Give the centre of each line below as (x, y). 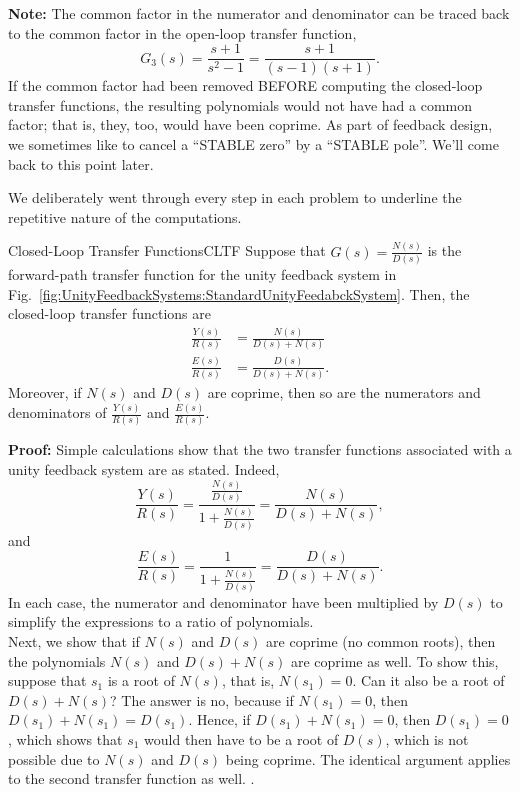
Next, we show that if (74, 640)
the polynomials (57, 660)
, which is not (427, 738)
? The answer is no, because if (202, 699)
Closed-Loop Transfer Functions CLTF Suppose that (167, 250)
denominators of (57, 412)
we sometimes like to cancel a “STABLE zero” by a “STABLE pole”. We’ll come (253, 144)
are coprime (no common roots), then (381, 640)
